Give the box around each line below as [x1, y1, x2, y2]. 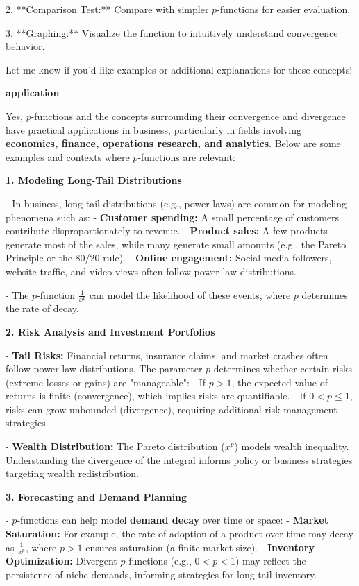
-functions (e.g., [125, 553, 192, 568]
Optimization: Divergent [6, 553, 117, 568]
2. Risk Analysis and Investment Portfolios [6, 324, 215, 338]
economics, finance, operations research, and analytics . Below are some [6, 136, 341, 150]
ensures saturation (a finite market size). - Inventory [85, 540, 315, 554]
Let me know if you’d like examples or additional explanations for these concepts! [6, 62, 353, 76]
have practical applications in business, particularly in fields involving [6, 122, 302, 137]
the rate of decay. [6, 301, 79, 316]
